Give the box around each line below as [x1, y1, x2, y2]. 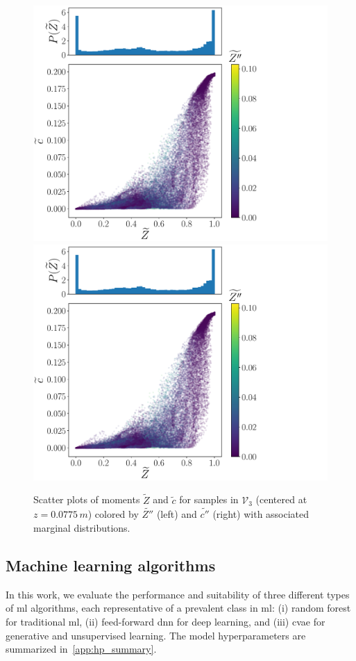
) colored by [87, 507, 139, 521]
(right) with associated [212, 507, 310, 521]
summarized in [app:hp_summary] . [6, 642, 157, 656]
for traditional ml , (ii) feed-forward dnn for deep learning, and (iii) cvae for [6, 614, 325, 629]
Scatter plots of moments [33, 492, 140, 507]
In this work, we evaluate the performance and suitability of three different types [6, 587, 350, 601]
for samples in [179, 492, 239, 507]
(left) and [156, 507, 197, 521]
